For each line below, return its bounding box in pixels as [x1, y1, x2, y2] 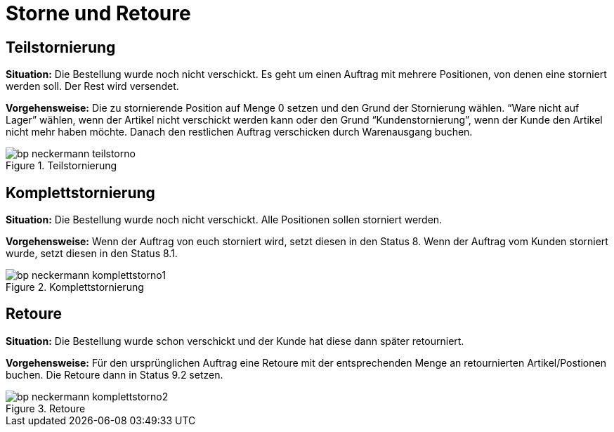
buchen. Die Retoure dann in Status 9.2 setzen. [6, 368, 223, 381]
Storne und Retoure [6, 1, 191, 25]
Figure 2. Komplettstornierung [6, 281, 144, 294]
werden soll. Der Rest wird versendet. [6, 80, 179, 93]
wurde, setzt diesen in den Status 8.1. [6, 247, 178, 260]
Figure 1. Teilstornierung [6, 159, 117, 172]
